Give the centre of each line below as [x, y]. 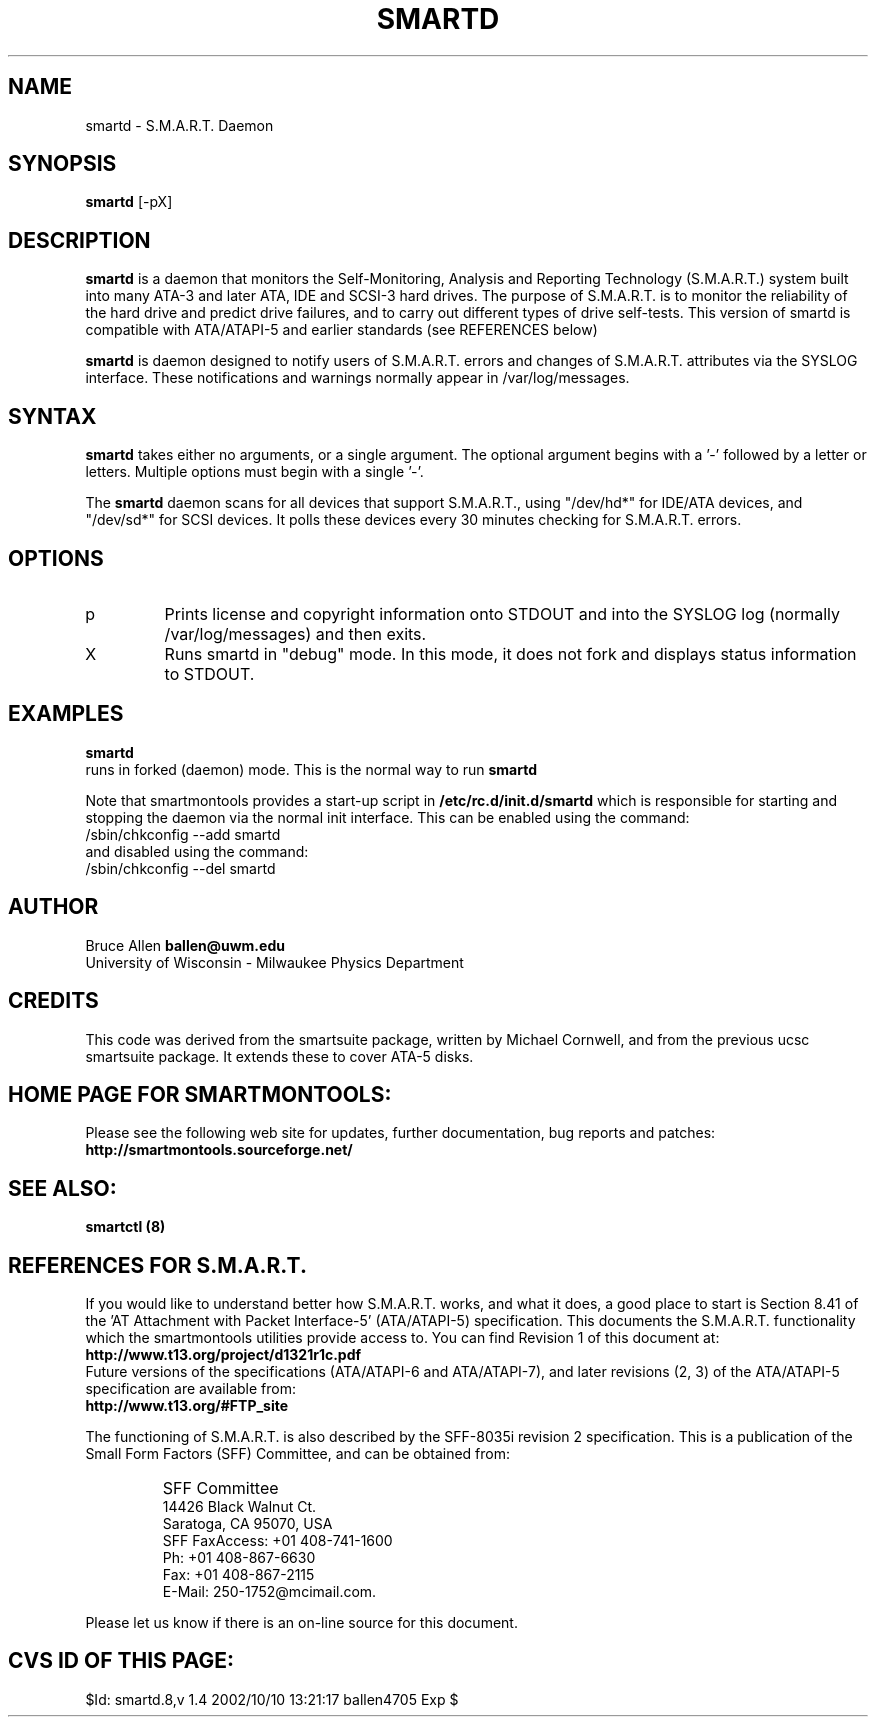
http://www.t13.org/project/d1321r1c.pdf [223, 1355]
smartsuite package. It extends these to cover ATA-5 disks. [279, 1056]
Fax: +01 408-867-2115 [238, 1575]
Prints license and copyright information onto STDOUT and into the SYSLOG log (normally [502, 613]
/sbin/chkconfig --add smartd [183, 834]
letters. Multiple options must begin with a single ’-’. [254, 472]
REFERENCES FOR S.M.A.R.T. [157, 1265]
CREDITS [53, 1001]
